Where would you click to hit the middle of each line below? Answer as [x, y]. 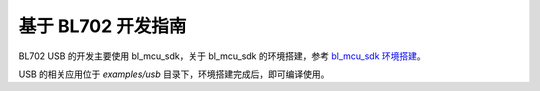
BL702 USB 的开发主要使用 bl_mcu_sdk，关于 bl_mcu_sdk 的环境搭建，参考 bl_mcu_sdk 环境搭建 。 [222, 56]
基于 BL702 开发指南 [102, 26]
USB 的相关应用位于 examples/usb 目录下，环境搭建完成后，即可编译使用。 [174, 74]
